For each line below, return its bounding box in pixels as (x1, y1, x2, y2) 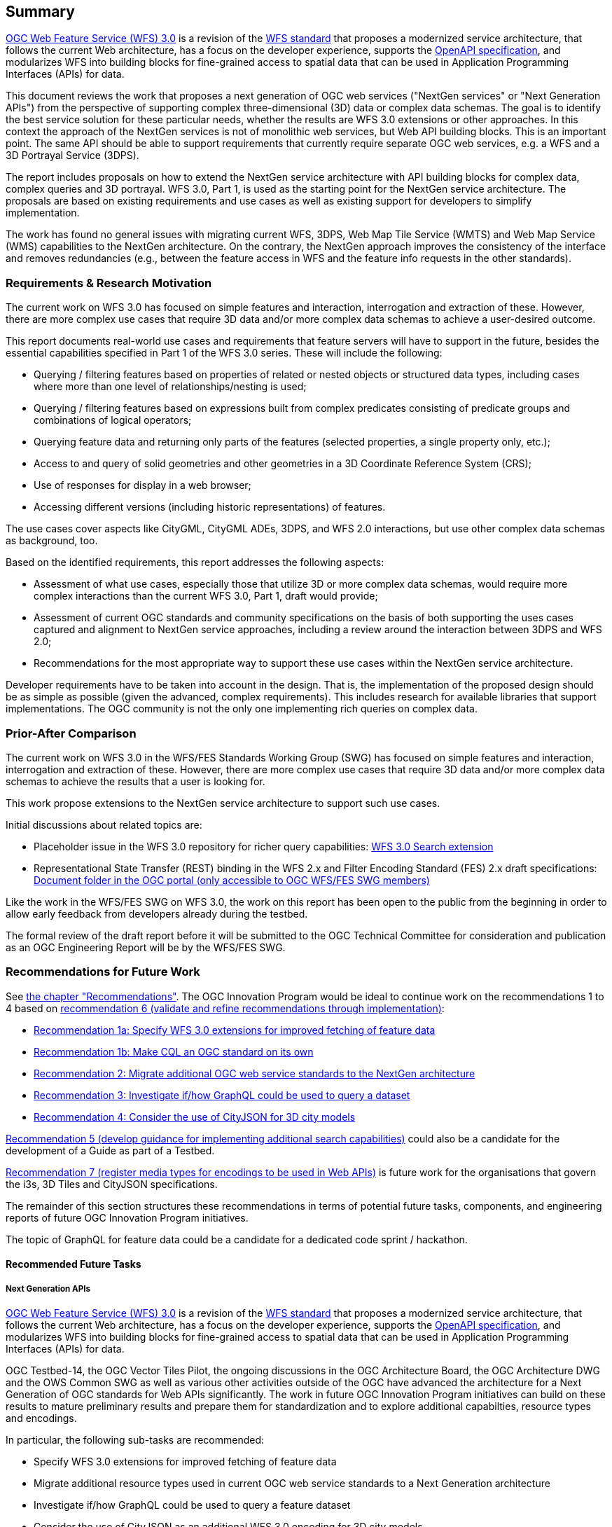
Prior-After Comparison (6, 726, 137, 740)
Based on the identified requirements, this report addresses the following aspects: (6, 556, 384, 569)
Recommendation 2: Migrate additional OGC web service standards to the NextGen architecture (34, 1067, 475, 1079)
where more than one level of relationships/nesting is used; (34, 380, 307, 393)
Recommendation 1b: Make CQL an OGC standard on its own (34, 1045, 314, 1058)
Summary (6, 3, 75, 20)
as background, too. (6, 534, 98, 547)
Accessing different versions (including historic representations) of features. (34, 501, 386, 513)
